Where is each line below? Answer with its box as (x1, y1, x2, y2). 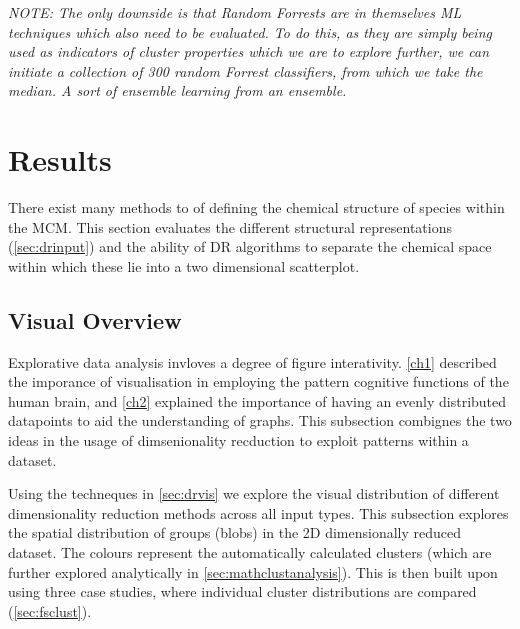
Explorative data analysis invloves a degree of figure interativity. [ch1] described (8, 351, 497, 372)
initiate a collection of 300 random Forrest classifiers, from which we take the (8, 60, 483, 81)
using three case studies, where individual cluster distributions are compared (8, 581, 477, 602)
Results (8, 139, 112, 180)
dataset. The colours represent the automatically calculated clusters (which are (8, 542, 492, 563)
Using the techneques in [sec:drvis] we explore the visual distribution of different (8, 483, 500, 504)
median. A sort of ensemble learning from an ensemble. (8, 80, 347, 101)
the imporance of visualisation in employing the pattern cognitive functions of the (8, 371, 509, 392)
